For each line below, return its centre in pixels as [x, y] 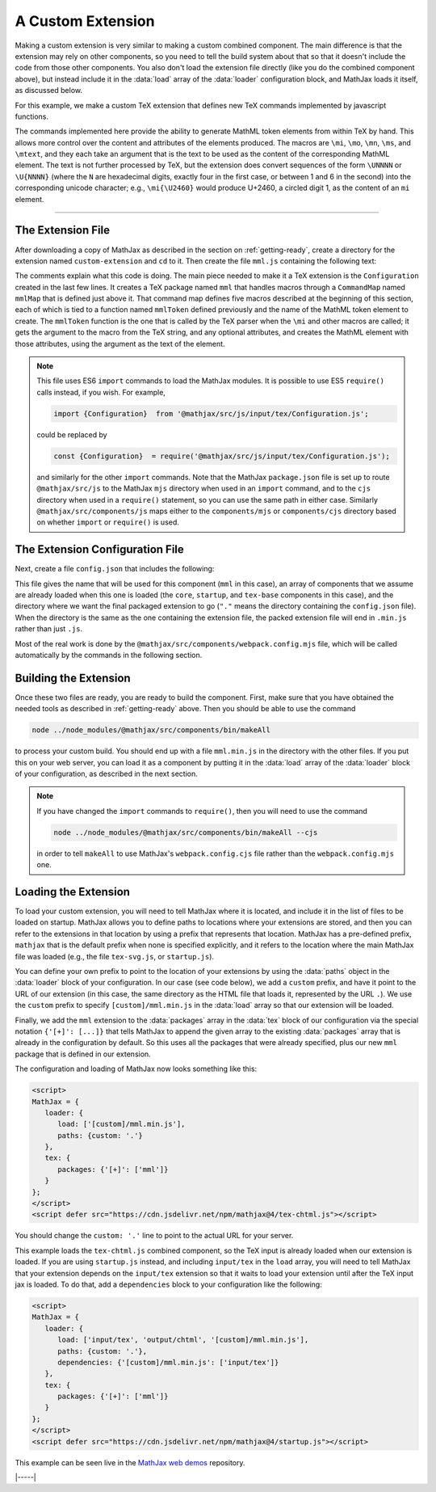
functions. [31, 116]
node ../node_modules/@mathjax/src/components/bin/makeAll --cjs [186, 832]
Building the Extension [73, 678]
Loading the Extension [73, 892]
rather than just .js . [49, 629]
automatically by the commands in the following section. [109, 655]
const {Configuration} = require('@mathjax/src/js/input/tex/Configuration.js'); [222, 456]
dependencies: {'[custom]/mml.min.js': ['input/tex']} [168, 1362]
